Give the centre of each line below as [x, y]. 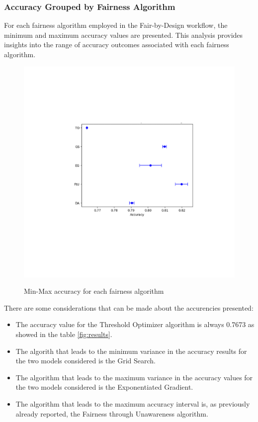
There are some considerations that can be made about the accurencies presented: [129, 307]
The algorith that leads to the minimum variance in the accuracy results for [131, 351]
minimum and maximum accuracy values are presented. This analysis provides [124, 35]
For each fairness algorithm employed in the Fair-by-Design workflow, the [116, 25]
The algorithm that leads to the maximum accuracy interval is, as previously [133, 403]
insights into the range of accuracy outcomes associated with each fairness [117, 44]
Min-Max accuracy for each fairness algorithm [94, 291]
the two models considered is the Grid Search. [86, 361]
